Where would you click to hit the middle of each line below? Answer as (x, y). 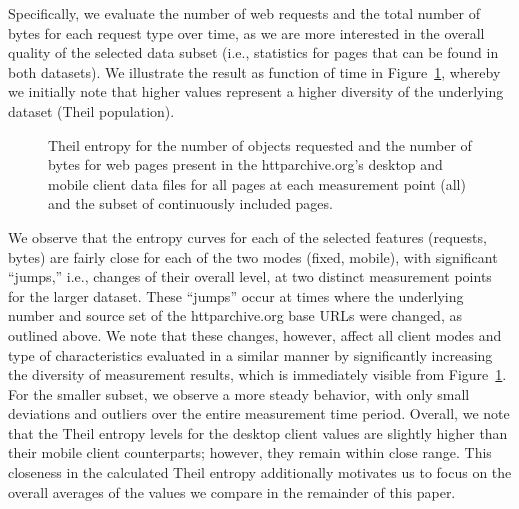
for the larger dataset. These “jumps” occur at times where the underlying (236, 295)
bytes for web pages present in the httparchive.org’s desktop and (245, 164)
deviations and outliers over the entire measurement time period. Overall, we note (259, 413)
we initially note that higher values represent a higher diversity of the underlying (256, 91)
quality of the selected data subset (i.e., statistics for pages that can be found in (253, 52)
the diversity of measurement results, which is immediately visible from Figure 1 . (257, 374)
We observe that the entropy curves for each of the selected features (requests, (247, 236)
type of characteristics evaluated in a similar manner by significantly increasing (250, 354)
